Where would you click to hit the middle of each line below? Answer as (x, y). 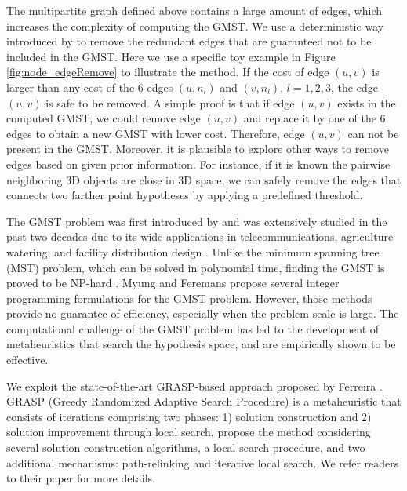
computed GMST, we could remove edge (104, 118)
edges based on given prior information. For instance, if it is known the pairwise (198, 164)
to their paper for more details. (81, 478)
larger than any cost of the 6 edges (90, 87)
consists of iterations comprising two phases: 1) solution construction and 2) (189, 416)
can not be (373, 133)
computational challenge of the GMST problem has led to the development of (193, 328)
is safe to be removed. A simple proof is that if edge (170, 102)
